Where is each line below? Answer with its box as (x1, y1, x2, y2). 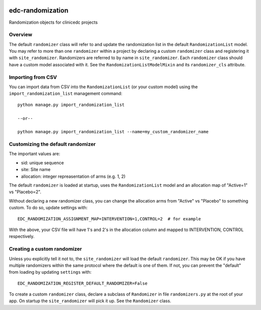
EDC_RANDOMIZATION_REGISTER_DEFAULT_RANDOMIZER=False (17, 280, 147, 286)
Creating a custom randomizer (9, 246, 82, 252)
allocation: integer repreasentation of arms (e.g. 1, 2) (21, 173, 126, 179)
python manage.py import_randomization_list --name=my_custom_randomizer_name (17, 129, 209, 135)
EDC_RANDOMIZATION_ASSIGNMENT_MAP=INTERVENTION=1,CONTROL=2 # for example (17, 216, 201, 221)
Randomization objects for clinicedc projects (9, 19, 98, 25)
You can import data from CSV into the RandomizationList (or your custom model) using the (9, 84, 198, 90)
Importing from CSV (9, 74, 58, 80)
